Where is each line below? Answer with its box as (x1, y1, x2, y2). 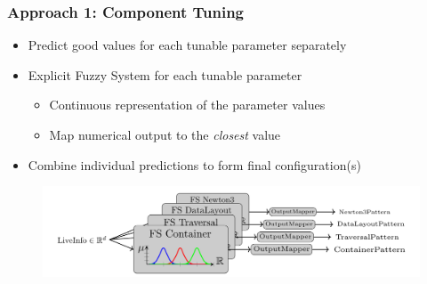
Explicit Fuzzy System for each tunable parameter (28, 65, 302, 84)
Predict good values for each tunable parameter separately (28, 36, 347, 54)
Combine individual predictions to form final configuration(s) (28, 155, 361, 174)
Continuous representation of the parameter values (49, 95, 326, 114)
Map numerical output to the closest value (49, 126, 281, 143)
